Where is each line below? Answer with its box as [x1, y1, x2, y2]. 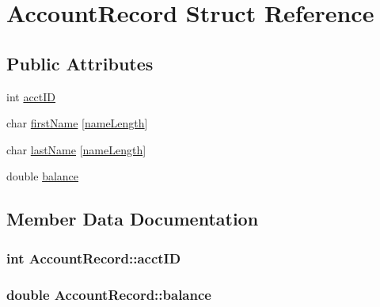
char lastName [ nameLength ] [6, 141, 146, 157]
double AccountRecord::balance [6, 284, 211, 304]
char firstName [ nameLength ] [6, 115, 148, 131]
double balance [6, 168, 79, 184]
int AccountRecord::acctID [6, 248, 181, 267]
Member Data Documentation [6, 207, 259, 231]
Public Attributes [6, 51, 154, 75]
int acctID [6, 88, 56, 104]
